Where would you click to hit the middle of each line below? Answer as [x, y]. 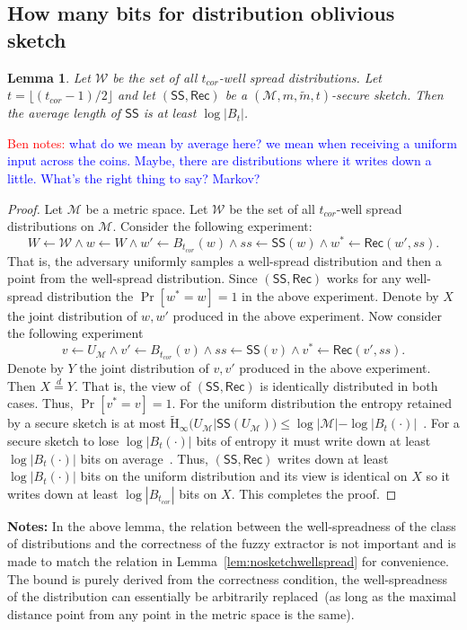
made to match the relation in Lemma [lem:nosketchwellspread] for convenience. [228, 560]
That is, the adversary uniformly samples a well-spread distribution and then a [225, 260]
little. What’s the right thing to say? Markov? [134, 177]
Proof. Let [35, 208]
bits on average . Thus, [144, 458]
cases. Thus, [40, 403]
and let [137, 95]
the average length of [64, 113]
